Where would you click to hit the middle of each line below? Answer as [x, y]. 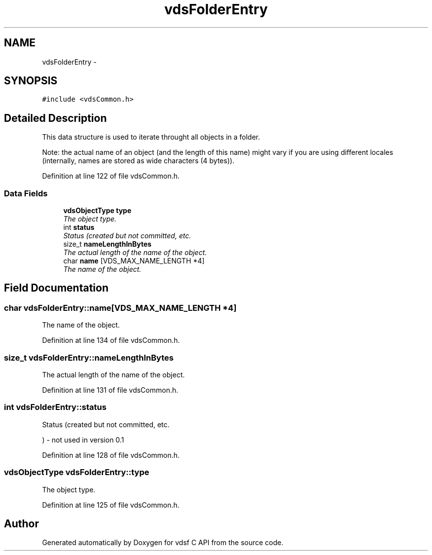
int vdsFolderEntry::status [55, 407]
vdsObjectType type [97, 211]
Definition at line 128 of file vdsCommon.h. [111, 455]
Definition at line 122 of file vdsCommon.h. [111, 176]
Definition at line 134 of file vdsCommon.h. [111, 340]
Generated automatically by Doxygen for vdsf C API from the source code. [163, 543]
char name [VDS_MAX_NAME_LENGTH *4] [134, 261]
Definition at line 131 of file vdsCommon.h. [110, 390]
